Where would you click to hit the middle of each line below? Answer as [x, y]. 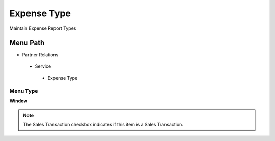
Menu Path [27, 43]
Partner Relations [40, 55]
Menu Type [24, 91]
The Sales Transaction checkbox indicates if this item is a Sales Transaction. [103, 125]
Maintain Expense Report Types [43, 28]
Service [43, 66]
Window [19, 101]
